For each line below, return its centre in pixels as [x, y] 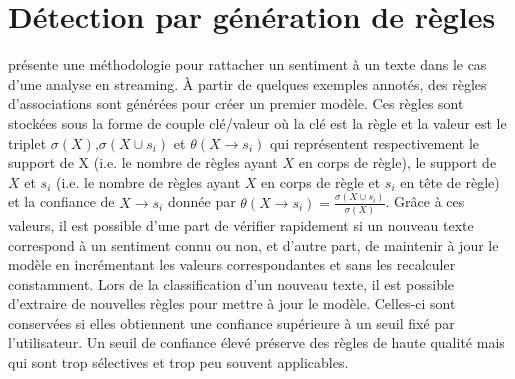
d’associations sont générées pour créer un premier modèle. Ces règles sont [236, 103]
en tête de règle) [450, 181]
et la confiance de [61, 201]
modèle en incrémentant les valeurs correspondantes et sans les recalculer [232, 264]
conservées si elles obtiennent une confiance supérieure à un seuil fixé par [231, 322]
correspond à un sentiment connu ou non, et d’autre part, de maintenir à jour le [253, 244]
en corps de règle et [321, 181]
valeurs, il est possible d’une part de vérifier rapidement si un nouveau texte [241, 224]
